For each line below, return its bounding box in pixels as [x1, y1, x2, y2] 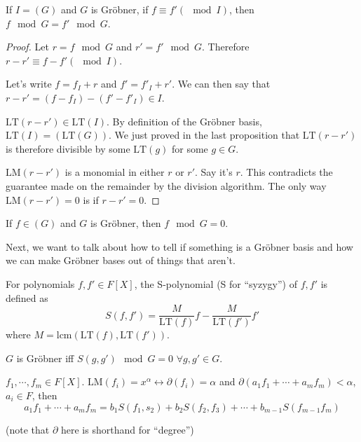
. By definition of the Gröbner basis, [107, 113, 262, 128]
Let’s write [6, 76, 52, 91]
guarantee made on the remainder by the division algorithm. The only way [6, 178, 327, 193]
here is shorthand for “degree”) [61, 422, 194, 436]
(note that [6, 422, 50, 436]
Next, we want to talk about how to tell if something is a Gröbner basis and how [6, 239, 353, 254]
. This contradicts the [240, 165, 333, 179]
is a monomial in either [64, 165, 165, 179]
